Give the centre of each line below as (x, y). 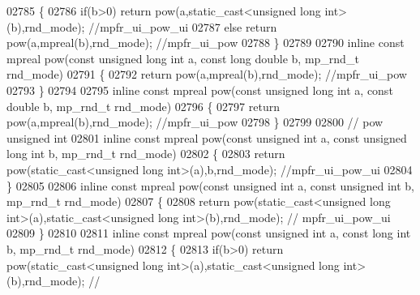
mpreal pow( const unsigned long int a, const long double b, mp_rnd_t (183, 58)
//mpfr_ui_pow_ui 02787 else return (183, 26)
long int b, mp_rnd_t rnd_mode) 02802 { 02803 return (146, 154)
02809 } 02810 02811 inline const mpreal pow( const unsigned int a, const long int (209, 233)
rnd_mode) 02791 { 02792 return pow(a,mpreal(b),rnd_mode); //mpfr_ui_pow (207, 74)
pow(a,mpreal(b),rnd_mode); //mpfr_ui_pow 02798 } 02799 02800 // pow (195, 122)
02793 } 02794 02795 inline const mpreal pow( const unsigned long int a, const (200, 90)
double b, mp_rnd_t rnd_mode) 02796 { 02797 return (144, 106)
